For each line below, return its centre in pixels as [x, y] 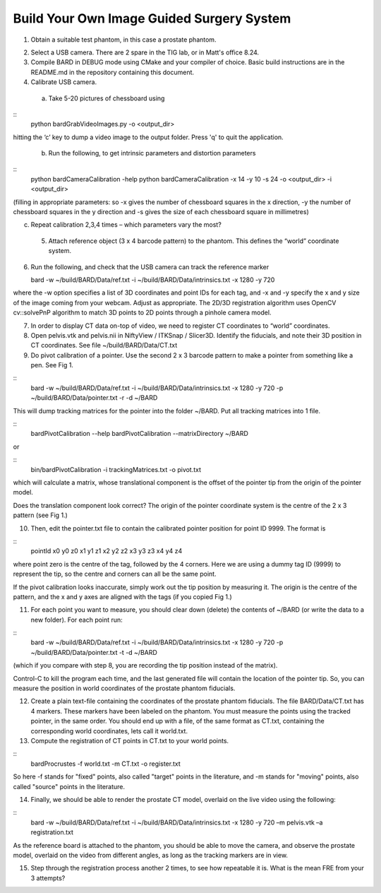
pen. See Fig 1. [52, 365]
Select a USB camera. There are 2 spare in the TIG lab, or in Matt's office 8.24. [145, 52]
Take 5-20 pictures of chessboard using [107, 98]
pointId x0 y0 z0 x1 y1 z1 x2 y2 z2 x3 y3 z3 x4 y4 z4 [107, 551]
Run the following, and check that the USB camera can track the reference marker [150, 267]
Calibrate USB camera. [64, 82]
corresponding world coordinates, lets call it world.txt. [109, 731]
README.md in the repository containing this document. [112, 72]
